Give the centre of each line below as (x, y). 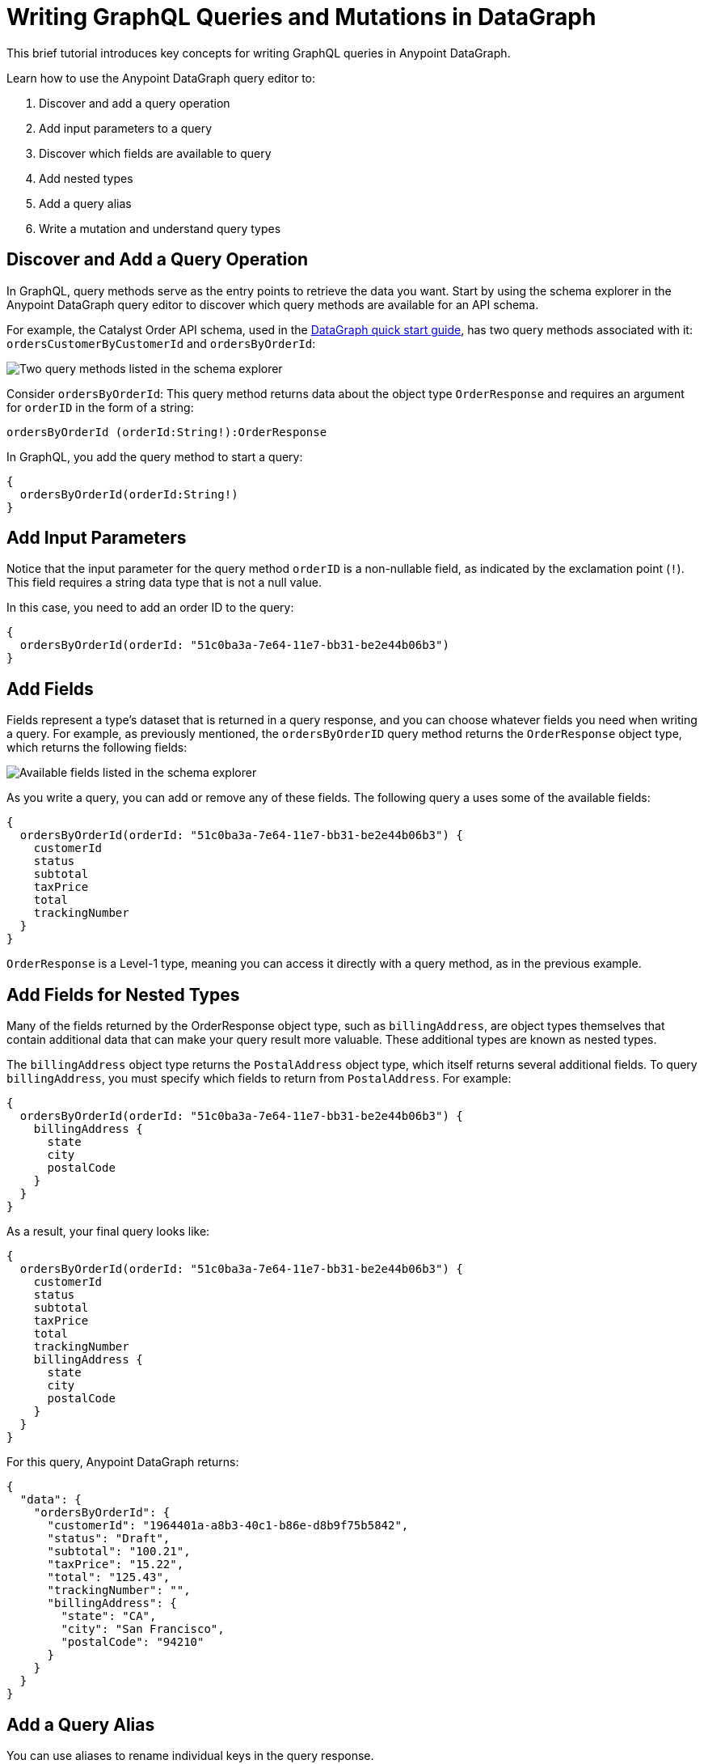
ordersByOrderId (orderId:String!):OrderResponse (167, 432)
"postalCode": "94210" (133, 1642)
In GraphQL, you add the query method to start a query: (155, 456)
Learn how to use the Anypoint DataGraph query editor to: (161, 78)
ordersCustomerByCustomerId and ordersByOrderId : (161, 343)
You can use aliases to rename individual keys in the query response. (190, 1755)
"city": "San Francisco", (143, 1629)
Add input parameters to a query (126, 128)
